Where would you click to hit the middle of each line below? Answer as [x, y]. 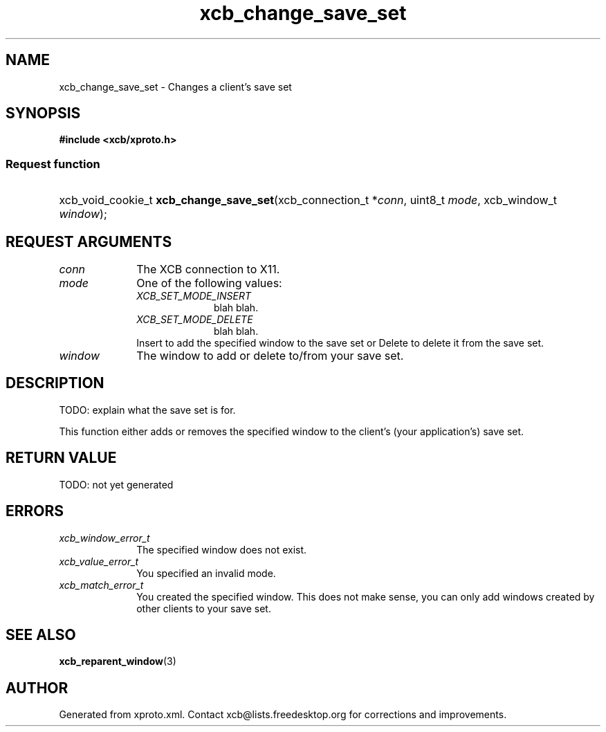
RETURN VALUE [61, 458]
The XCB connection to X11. [208, 269]
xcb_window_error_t [104, 538]
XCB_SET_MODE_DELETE [195, 320]
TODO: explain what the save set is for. [147, 410]
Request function [53, 164]
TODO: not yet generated [116, 484]
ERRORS [35, 511]
